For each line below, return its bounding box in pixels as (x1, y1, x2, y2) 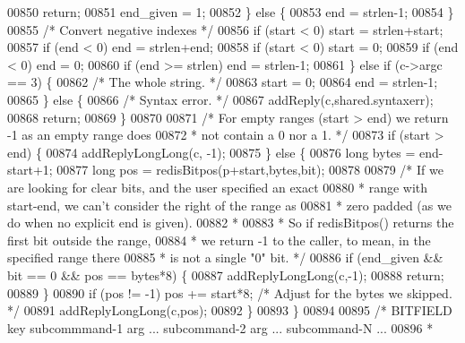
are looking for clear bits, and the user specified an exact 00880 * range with (7, 177, 428, 196)
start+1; (7, 160, 53, 179)
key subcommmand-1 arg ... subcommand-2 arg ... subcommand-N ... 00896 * (7, 318, 434, 337)
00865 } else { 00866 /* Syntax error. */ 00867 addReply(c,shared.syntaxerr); (7, 90, 434, 108)
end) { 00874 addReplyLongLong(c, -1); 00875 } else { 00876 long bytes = (7, 142, 416, 161)
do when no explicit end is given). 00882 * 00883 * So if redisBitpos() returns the (7, 213, 454, 232)
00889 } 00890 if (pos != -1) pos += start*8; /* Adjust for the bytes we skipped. (7, 283, 452, 302)
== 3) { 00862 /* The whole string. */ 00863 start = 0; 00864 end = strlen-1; (7, 73, 438, 91)
